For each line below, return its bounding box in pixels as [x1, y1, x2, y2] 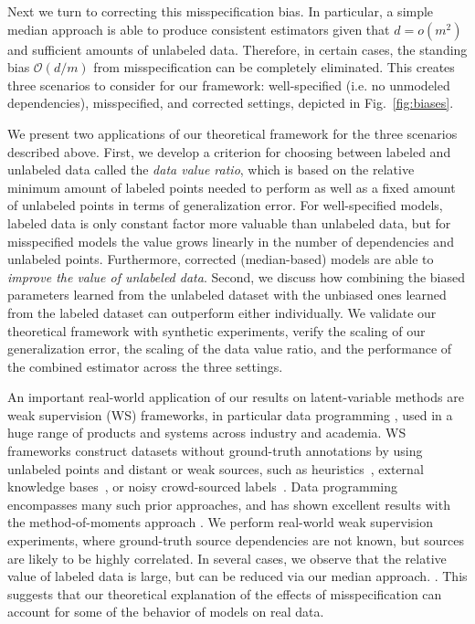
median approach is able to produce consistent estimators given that [7, 19, 390, 38]
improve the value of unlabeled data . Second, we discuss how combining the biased [7, 267, 466, 286]
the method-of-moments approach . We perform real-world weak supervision [7, 513, 433, 532]
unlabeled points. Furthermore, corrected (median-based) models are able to [7, 249, 434, 269]
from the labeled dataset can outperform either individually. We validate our [7, 302, 437, 322]
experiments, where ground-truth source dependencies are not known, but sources [7, 531, 464, 550]
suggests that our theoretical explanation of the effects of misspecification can [7, 584, 442, 603]
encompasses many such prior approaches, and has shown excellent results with [7, 494, 450, 513]
